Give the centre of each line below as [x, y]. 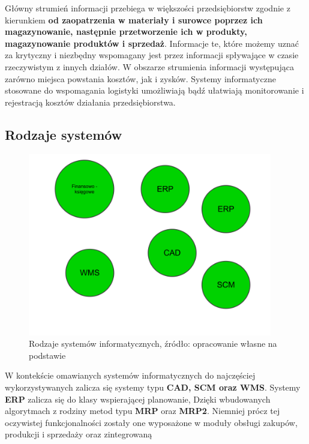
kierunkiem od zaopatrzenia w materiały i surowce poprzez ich [134, 19]
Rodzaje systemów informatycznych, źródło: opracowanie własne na [153, 343]
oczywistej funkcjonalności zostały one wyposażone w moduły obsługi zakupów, [151, 422]
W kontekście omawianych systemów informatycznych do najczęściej [130, 375]
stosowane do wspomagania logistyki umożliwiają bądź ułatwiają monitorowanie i [154, 90]
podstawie [47, 355]
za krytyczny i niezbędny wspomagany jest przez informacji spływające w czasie [152, 55]
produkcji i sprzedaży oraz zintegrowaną [79, 434]
